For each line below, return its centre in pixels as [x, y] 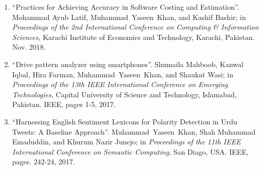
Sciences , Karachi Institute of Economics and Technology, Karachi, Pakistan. [133, 37]
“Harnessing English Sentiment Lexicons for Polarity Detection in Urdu [125, 121]
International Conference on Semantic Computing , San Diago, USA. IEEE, [130, 151]
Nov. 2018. [29, 47]
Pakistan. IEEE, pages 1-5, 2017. [64, 104]
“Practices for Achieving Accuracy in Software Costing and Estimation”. [126, 7]
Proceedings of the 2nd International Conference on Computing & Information [135, 27]
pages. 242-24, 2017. [43, 162]
